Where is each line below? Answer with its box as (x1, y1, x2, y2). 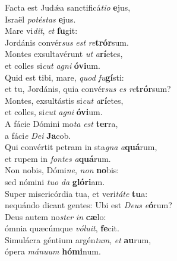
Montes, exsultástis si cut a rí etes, (5, 94, 124, 106)
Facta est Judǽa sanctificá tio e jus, (5, 1, 131, 13)
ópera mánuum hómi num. (5, 245, 101, 257)
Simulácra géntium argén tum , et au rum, (5, 233, 151, 246)
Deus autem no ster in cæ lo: (5, 210, 106, 222)
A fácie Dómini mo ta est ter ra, (5, 117, 118, 129)
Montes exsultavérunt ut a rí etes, (5, 47, 123, 60)
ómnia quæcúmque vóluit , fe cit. (5, 222, 119, 234)
